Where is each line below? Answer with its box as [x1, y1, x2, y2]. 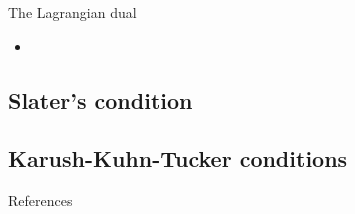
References [8, 190, 73, 211]
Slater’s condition [8, 84, 193, 115]
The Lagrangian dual [8, 2, 137, 22]
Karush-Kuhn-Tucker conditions [8, 143, 348, 174]
